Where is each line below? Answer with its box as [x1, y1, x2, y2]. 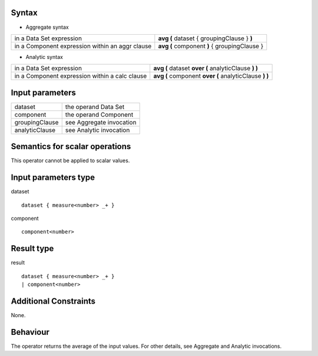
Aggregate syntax [25, 24, 69, 31]
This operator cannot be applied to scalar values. [11, 157, 130, 164]
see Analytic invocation [65, 126, 130, 134]
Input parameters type [11, 173, 95, 183]
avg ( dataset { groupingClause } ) [158, 34, 253, 42]
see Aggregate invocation [65, 118, 137, 126]
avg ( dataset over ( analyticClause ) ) [153, 64, 259, 72]
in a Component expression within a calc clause [14, 72, 147, 80]
